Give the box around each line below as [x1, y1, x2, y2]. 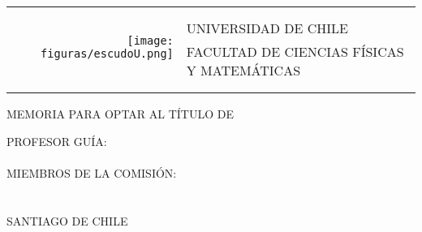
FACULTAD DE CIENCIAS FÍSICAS [186, 42, 404, 61]
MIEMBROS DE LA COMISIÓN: [6, 164, 177, 181]
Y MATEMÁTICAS [186, 61, 301, 79]
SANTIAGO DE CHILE [6, 212, 128, 229]
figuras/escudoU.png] [41, 46, 174, 60]
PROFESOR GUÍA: [6, 132, 107, 149]
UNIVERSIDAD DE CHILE [186, 19, 348, 37]
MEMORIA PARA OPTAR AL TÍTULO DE [6, 105, 235, 122]
